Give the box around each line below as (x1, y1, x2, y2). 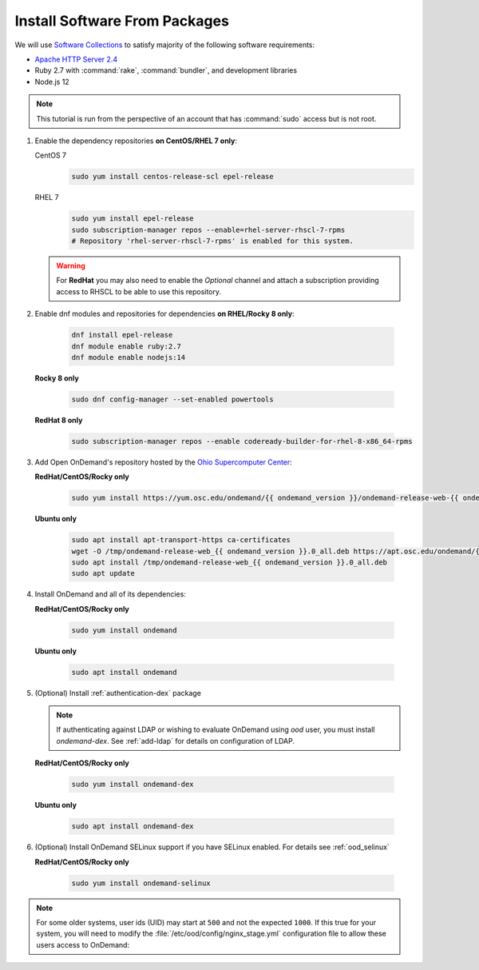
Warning (56, 261, 85, 270)
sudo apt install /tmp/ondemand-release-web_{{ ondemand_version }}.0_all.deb (71, 557, 387, 567)
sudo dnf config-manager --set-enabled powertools (71, 394, 275, 404)
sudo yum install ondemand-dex (71, 780, 195, 789)
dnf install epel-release (71, 330, 173, 340)
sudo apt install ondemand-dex (71, 822, 195, 831)
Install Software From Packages (14, 12, 229, 30)
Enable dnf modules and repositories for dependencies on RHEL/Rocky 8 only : (34, 309, 295, 319)
